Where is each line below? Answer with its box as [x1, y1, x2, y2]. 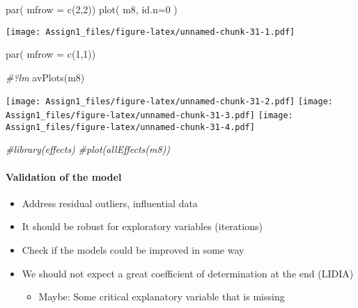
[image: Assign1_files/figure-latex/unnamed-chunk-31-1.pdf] [6, 26, 295, 37]
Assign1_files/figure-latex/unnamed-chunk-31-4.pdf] [6, 122, 255, 132]
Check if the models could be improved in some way [22, 242, 244, 257]
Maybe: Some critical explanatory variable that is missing [38, 289, 285, 304]
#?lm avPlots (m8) [6, 70, 85, 84]
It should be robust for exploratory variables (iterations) [22, 219, 263, 234]
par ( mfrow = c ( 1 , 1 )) [6, 47, 96, 61]
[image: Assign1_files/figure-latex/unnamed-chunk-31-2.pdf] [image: [6, 97, 334, 107]
